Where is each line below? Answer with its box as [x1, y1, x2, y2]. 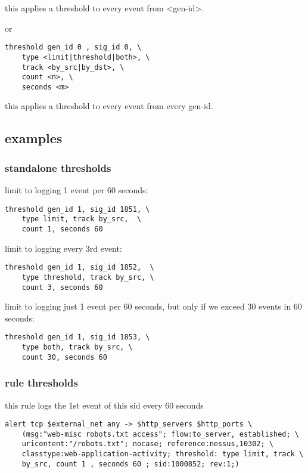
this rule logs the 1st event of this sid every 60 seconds [5, 398, 204, 411]
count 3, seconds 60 [21, 283, 103, 292]
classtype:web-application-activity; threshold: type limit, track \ [21, 450, 304, 459]
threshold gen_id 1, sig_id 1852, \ [5, 263, 154, 272]
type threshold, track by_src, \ [21, 273, 154, 282]
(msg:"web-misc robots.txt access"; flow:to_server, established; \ [21, 429, 299, 438]
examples [5, 129, 63, 147]
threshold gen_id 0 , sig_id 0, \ [5, 43, 142, 52]
